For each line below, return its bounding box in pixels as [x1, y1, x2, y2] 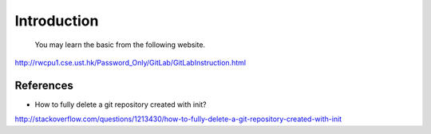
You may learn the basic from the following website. [34, 40, 206, 49]
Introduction [14, 12, 99, 30]
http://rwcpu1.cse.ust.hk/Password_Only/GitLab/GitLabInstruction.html [14, 57, 247, 67]
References [14, 78, 73, 92]
